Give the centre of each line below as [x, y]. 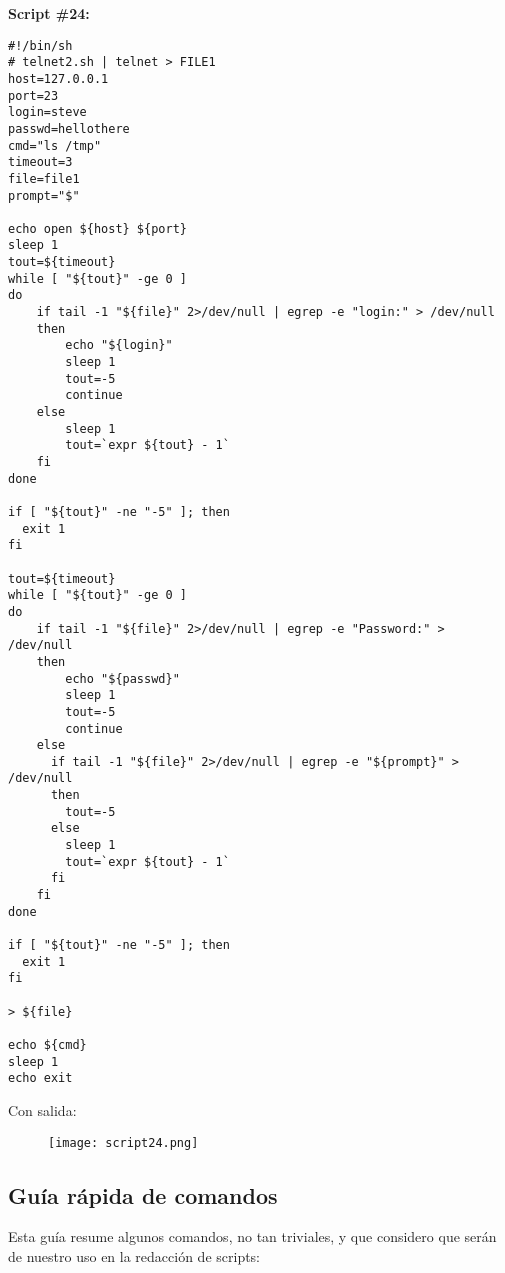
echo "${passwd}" [122, 678]
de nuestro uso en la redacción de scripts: [134, 1255]
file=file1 [44, 178]
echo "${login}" [119, 345]
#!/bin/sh [40, 45]
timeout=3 [40, 162]
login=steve [47, 112]
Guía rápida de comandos [143, 1194]
